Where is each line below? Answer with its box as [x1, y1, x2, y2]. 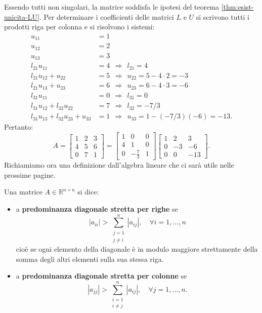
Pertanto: [4, 122, 33, 132]
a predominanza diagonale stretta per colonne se [16, 270, 187, 281]
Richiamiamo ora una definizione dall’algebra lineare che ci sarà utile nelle [4, 160, 234, 170]
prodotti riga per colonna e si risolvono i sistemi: [4, 21, 155, 32]
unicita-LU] [4, 11, 39, 22]
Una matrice [4, 186, 42, 197]
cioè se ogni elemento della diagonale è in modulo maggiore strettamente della [16, 244, 258, 254]
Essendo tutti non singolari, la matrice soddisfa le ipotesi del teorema [4, 2, 220, 12]
